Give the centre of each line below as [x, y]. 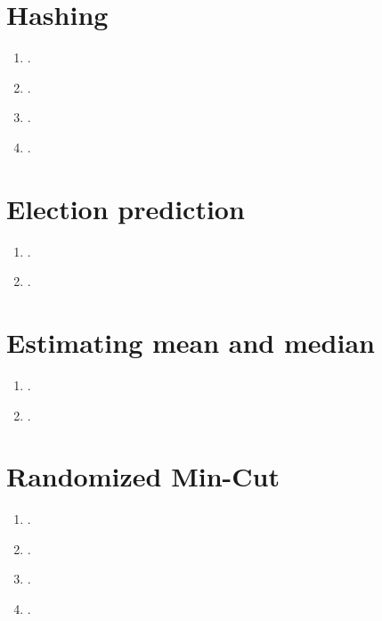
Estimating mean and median [191, 342]
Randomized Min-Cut [143, 476]
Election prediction [126, 208]
